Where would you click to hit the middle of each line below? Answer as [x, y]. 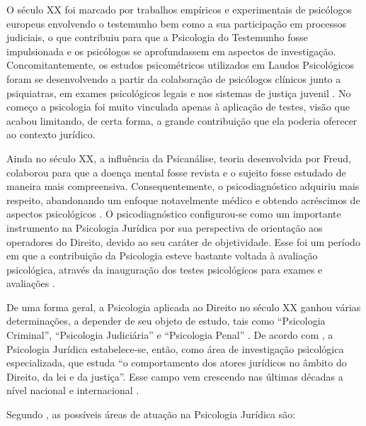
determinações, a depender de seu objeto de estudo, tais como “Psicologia [166, 321]
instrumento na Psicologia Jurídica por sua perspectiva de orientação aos [165, 227]
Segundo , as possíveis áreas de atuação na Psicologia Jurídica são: [151, 414]
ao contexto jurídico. [51, 134]
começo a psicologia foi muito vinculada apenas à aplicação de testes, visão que [178, 107]
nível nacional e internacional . [73, 390]
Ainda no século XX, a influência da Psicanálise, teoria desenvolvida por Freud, [179, 158]
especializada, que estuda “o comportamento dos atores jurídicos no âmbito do [177, 363]
